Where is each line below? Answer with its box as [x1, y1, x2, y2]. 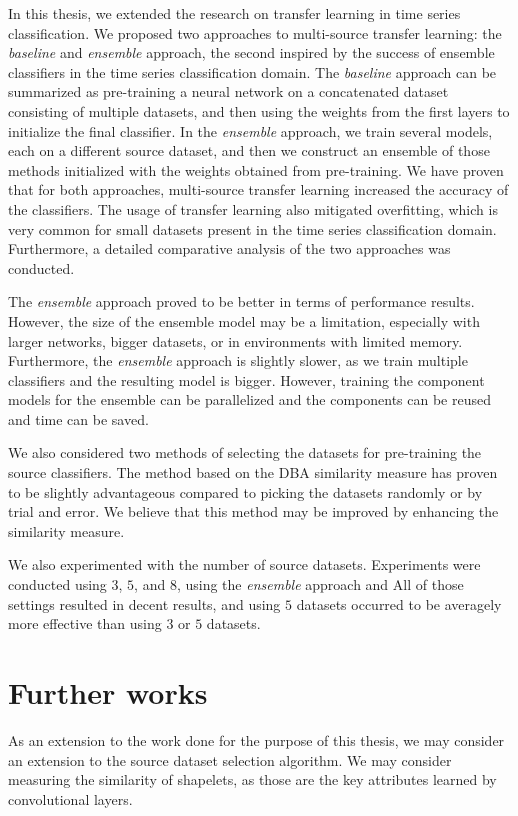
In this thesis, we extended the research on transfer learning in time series [8, 3, 461, 23]
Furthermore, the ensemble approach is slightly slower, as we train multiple [8, 350, 468, 371]
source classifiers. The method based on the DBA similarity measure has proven [8, 462, 498, 483]
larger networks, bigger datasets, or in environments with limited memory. [8, 330, 463, 351]
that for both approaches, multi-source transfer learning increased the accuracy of [8, 179, 509, 200]
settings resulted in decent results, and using [8, 593, 281, 614]
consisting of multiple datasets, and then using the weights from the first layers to [8, 100, 510, 121]
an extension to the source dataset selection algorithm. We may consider [8, 749, 452, 770]
